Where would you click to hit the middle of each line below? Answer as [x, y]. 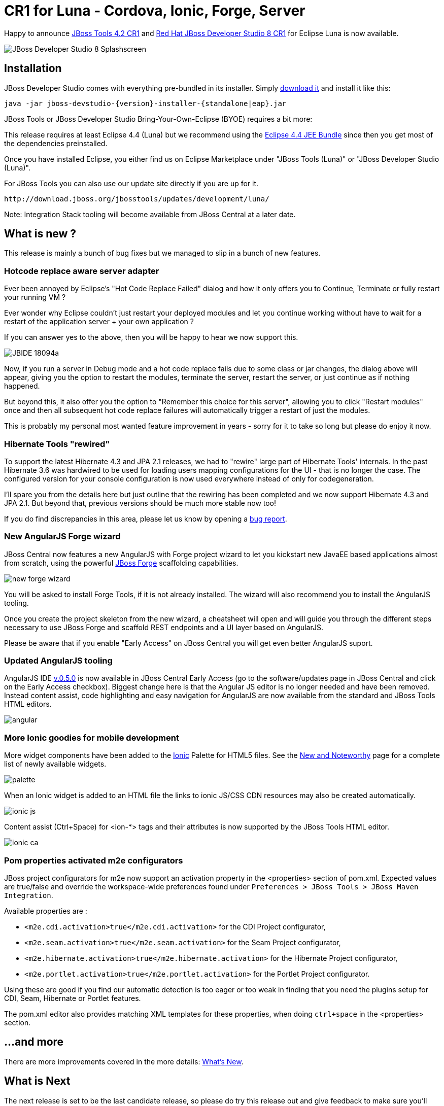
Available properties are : [46, 911]
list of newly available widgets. [55, 764]
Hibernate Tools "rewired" [57, 444]
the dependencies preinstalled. [56, 143]
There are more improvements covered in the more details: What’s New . [124, 1061]
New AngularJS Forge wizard [62, 537]
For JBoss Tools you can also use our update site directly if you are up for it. [131, 183]
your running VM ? [35, 297]
